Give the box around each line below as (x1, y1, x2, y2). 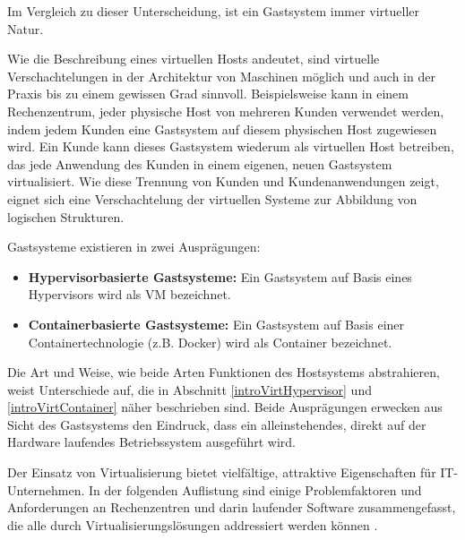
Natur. (7, 19, 44, 38)
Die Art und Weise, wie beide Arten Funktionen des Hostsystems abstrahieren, (7, 363, 440, 381)
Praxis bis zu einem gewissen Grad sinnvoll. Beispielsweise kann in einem (7, 84, 409, 103)
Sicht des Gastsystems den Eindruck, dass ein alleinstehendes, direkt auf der (7, 415, 426, 433)
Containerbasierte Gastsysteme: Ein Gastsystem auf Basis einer (28, 314, 405, 333)
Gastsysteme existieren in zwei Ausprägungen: (7, 237, 261, 256)
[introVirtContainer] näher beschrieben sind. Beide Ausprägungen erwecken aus (7, 398, 443, 416)
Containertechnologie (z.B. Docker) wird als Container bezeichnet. (28, 332, 392, 351)
